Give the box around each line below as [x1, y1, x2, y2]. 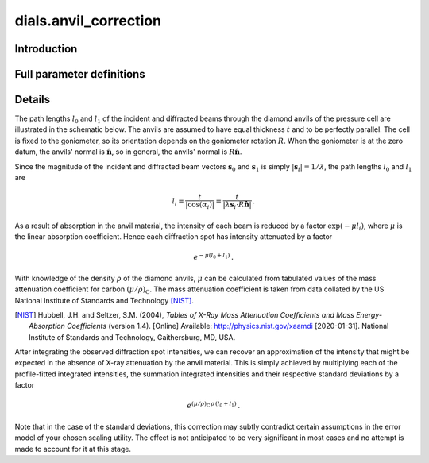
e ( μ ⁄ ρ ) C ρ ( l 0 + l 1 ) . [187, 399, 241, 411]
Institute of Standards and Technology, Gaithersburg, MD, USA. [29, 332, 236, 341]
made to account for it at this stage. [14, 444, 131, 453]
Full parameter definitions [14, 68, 146, 81]
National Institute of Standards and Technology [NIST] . [14, 295, 195, 305]
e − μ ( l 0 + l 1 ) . [193, 251, 234, 262]
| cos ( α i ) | [185, 200, 214, 211]
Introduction [14, 42, 78, 56]
